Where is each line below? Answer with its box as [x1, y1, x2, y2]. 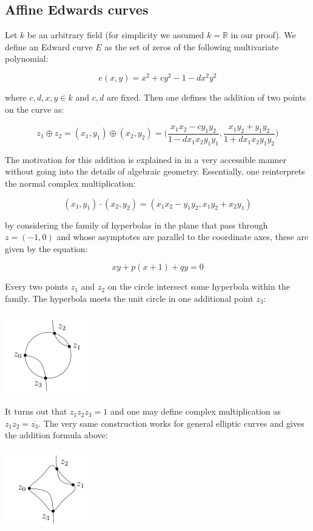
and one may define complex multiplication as [110, 405, 281, 418]
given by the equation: [5, 242, 88, 255]
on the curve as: [5, 102, 64, 115]
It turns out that [5, 405, 67, 418]
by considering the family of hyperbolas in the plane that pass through [5, 218, 268, 231]
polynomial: [5, 52, 49, 65]
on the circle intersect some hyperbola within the [107, 280, 290, 293]
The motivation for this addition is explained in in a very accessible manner [5, 153, 286, 165]
